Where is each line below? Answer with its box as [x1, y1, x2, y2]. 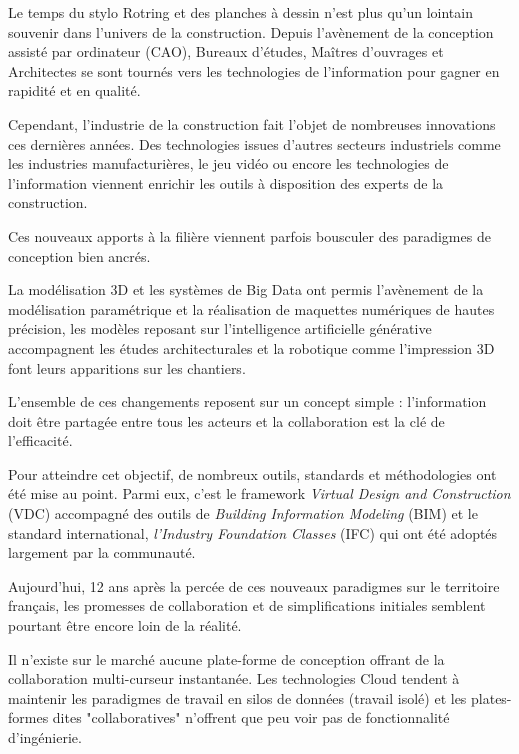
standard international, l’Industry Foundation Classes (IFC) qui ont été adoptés [8, 522, 498, 543]
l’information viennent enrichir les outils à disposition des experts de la [8, 172, 444, 193]
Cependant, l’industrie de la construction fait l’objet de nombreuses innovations [8, 113, 496, 134]
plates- [471, 687, 512, 708]
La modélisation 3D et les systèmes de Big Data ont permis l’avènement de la [8, 279, 484, 300]
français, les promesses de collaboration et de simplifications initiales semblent [8, 595, 486, 616]
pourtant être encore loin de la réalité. [8, 615, 242, 636]
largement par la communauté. [8, 542, 196, 563]
